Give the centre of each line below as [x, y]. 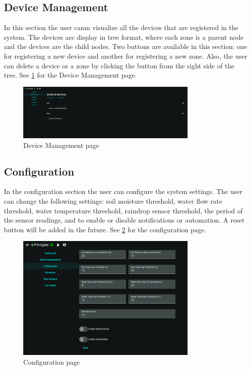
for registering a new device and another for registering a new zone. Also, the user [126, 56]
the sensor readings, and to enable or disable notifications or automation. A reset [124, 220]
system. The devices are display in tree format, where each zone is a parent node [124, 37]
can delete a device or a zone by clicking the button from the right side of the [119, 65]
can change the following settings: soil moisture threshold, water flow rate [113, 201]
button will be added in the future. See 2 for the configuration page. [105, 229]
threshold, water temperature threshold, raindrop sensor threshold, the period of [123, 210]
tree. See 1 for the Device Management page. [71, 75]
